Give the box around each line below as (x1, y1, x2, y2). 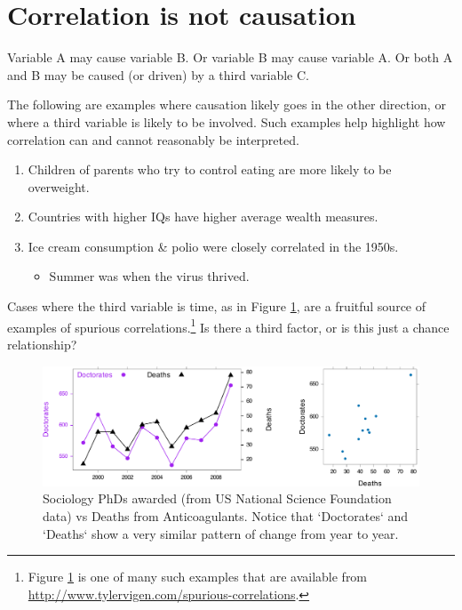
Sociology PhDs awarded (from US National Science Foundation (43, 489, 392, 508)
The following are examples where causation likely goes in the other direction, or (7, 95, 446, 114)
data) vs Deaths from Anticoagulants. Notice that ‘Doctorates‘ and (43, 507, 409, 526)
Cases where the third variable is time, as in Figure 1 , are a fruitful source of (7, 297, 426, 316)
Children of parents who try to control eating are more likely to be (28, 160, 392, 179)
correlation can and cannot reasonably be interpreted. (7, 130, 299, 148)
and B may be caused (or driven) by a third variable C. (7, 65, 309, 84)
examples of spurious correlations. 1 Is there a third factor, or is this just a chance (7, 315, 450, 336)
